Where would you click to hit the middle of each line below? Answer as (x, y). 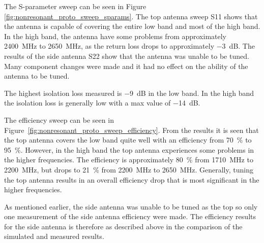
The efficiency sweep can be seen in (59, 119)
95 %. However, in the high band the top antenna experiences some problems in (129, 149)
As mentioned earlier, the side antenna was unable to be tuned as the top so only (131, 206)
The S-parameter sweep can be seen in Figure (75, 6)
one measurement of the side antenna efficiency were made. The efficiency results (130, 216)
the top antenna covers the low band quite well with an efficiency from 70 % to (128, 140)
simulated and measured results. (54, 236)
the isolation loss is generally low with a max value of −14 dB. (102, 103)
